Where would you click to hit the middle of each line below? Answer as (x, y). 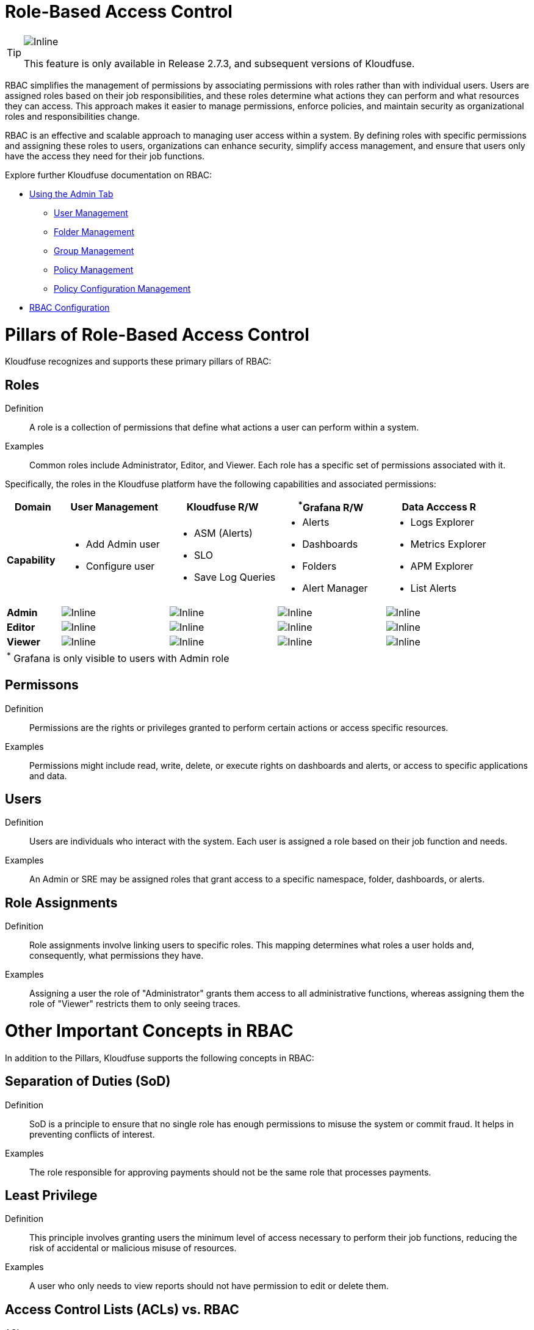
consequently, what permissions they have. (117, 956)
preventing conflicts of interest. (92, 1134)
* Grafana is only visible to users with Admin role (118, 658)
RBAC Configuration (70, 307)
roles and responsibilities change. (72, 116)
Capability (31, 560)
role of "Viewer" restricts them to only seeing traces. (135, 1004)
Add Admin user (123, 544)
